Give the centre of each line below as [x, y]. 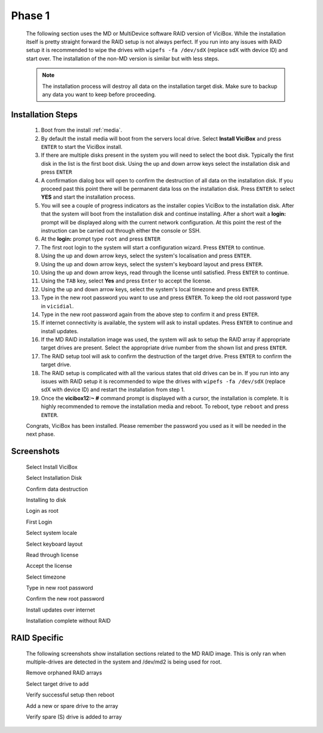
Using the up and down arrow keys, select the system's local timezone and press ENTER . [150, 289]
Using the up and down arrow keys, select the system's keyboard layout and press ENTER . [152, 264]
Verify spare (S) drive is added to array [74, 717]
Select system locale [52, 533]
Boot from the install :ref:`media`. [82, 130]
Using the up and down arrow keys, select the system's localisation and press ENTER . [146, 256]
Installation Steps [44, 115]
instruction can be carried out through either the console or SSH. [121, 230]
